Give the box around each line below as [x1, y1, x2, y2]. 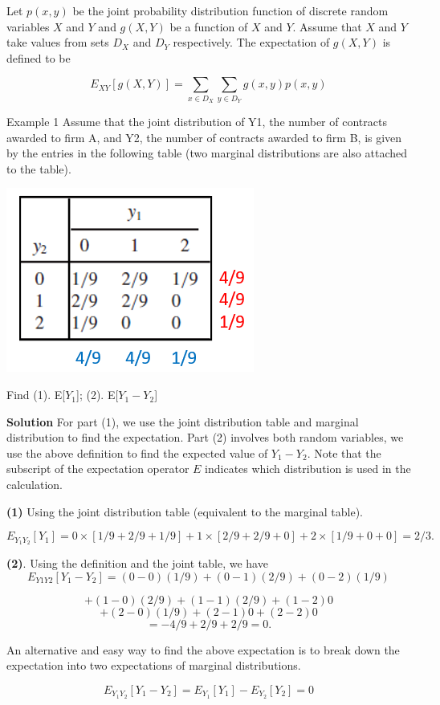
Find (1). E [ [6, 386, 66, 403]
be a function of [169, 18, 248, 35]
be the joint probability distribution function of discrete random [72, 2, 389, 18]
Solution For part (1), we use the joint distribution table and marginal [6, 413, 359, 430]
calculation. [6, 476, 63, 493]
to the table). [6, 160, 71, 177]
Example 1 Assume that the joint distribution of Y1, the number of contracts [6, 113, 387, 130]
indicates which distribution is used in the [205, 460, 411, 477]
